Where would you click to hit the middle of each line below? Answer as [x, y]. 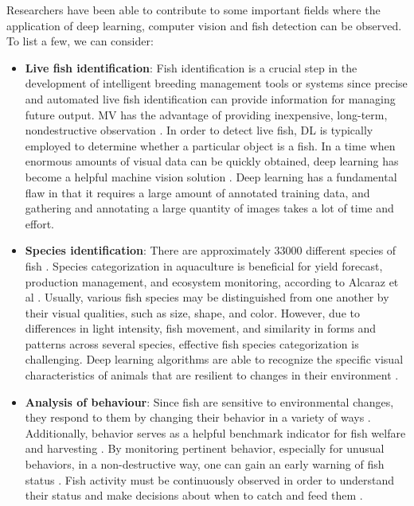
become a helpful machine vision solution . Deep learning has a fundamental [211, 176]
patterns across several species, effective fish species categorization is [192, 343]
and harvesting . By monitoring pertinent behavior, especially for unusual [205, 448]
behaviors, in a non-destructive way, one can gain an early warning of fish [205, 464]
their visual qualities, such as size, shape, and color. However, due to [192, 312]
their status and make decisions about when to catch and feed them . [194, 495]
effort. [40, 223]
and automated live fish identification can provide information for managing [210, 98]
